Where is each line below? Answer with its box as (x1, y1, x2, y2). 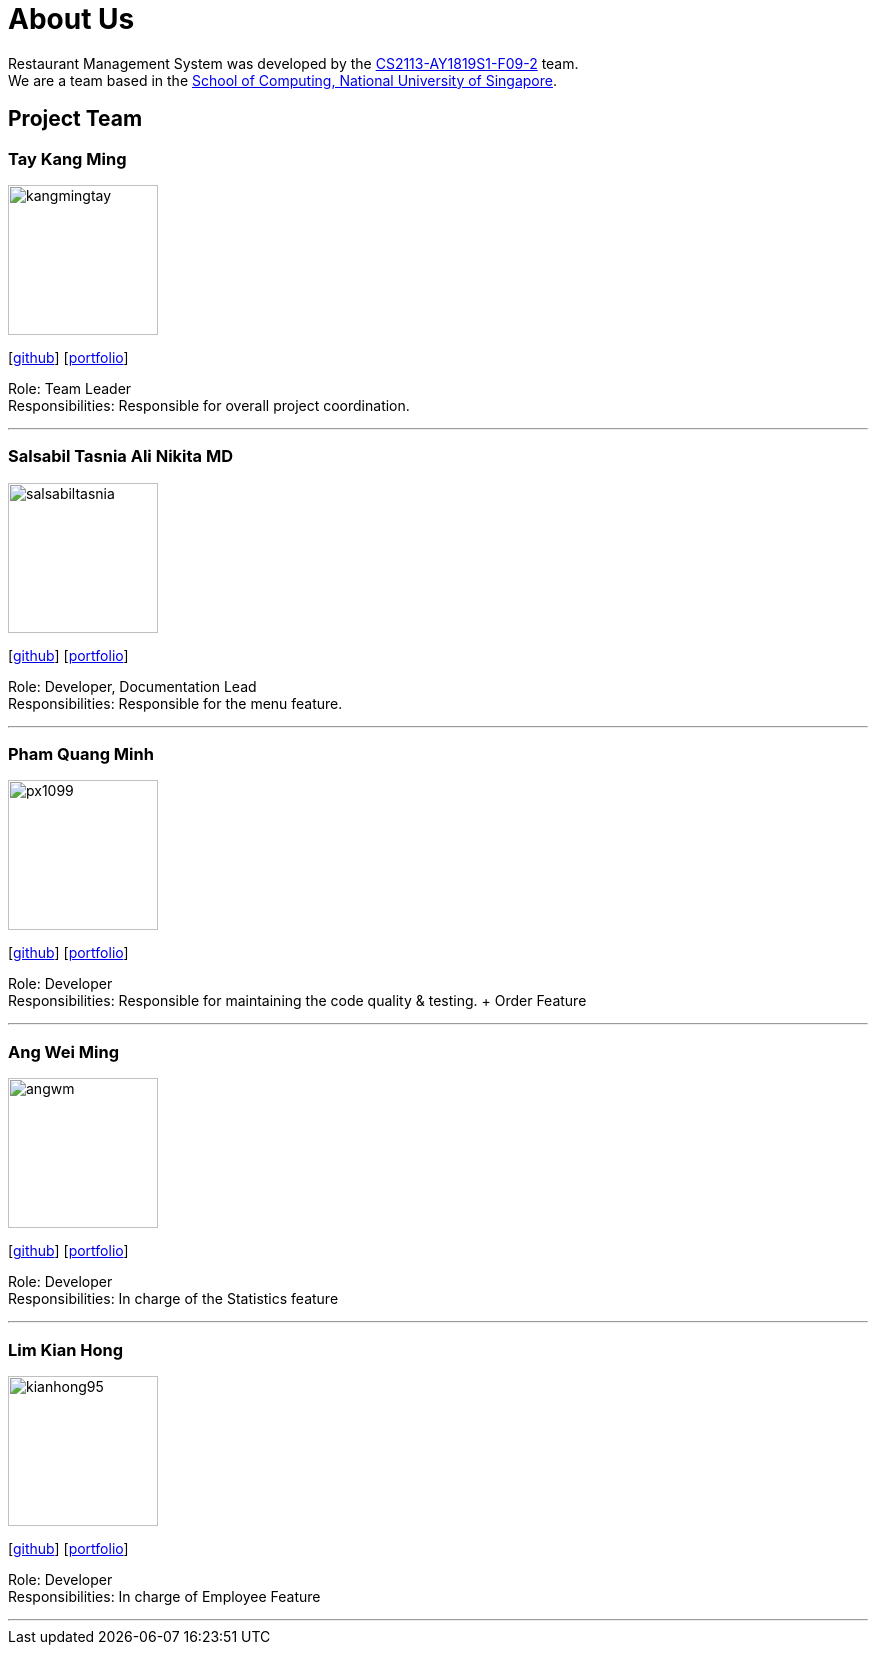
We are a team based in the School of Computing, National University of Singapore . (8, 71, 558, 89)
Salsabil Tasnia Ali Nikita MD (8, 446, 234, 467)
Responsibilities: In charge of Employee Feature (8, 1587, 321, 1605)
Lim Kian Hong (8, 1339, 124, 1360)
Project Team (8, 106, 143, 132)
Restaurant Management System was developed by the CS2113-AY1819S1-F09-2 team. (8, 54, 579, 72)
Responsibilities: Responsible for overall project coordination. (8, 396, 410, 414)
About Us (8, 2, 135, 36)
